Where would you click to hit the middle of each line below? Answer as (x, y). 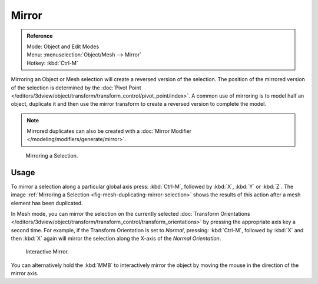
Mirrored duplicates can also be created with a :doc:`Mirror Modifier (109, 131)
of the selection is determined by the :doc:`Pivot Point (76, 88)
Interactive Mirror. (47, 252)
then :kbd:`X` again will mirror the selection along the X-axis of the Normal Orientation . (116, 239)
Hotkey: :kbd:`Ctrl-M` (53, 63)
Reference (40, 36)
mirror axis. (25, 273)
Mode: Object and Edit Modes (63, 46)
